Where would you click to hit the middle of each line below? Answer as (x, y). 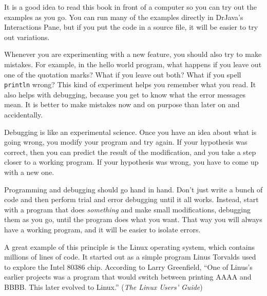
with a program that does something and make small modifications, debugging (127, 209)
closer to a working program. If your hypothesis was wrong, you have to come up (131, 162)
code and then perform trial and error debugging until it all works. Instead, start (131, 199)
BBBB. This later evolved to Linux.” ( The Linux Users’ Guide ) (103, 287)
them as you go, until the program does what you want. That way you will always (133, 219)
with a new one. (29, 172)
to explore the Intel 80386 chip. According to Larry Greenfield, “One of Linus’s (128, 267)
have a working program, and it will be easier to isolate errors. (102, 229)
